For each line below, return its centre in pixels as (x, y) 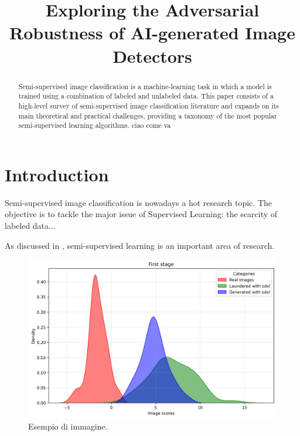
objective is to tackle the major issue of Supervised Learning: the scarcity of (141, 214)
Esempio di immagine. (68, 426)
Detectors (152, 55)
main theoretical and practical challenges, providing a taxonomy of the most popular (148, 115)
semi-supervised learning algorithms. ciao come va (95, 125)
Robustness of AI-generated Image (152, 33)
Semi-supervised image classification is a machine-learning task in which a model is (145, 86)
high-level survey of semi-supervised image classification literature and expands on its (149, 105)
